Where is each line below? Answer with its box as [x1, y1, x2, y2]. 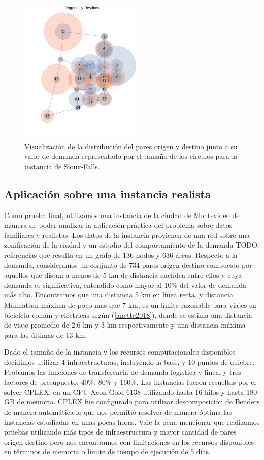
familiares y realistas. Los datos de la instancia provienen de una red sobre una [4, 229, 250, 240]
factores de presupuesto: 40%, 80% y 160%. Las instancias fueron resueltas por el [4, 376, 256, 387]
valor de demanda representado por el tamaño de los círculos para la [24, 151, 238, 161]
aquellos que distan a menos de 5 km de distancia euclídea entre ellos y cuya [4, 269, 242, 280]
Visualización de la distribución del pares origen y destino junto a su [24, 141, 238, 151]
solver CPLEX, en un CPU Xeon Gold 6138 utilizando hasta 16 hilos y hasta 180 [4, 386, 257, 397]
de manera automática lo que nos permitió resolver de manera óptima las [4, 406, 232, 417]
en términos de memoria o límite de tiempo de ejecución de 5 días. [4, 446, 211, 457]
